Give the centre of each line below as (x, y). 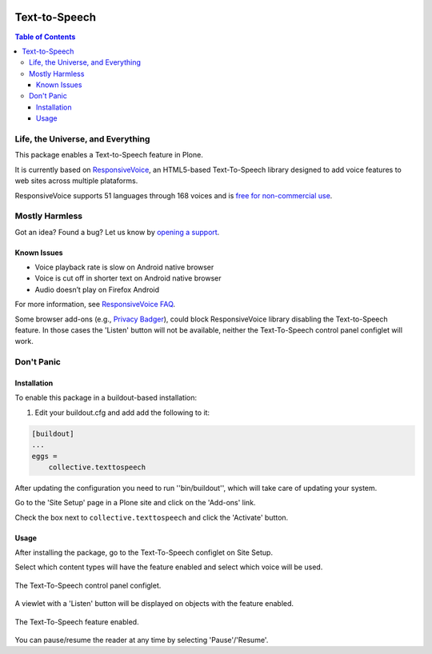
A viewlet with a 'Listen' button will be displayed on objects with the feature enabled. (154, 604)
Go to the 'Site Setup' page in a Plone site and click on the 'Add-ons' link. (135, 503)
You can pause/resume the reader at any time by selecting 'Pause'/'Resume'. (142, 640)
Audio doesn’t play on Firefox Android (97, 289)
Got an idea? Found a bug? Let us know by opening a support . (117, 232)
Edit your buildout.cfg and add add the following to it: (122, 413)
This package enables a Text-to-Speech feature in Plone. (109, 155)
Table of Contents (45, 37)
